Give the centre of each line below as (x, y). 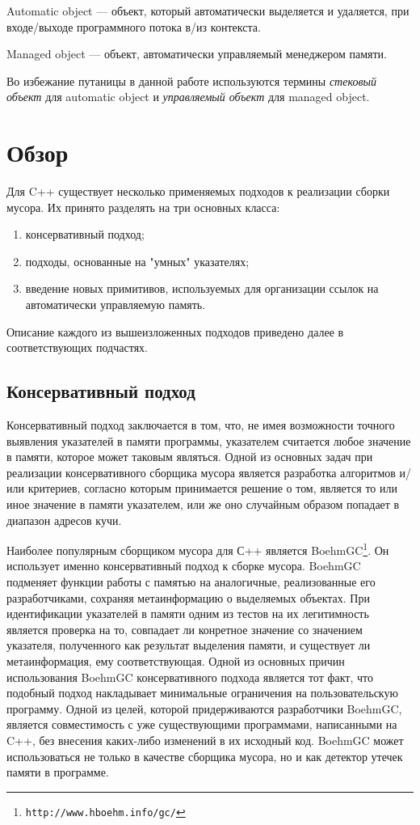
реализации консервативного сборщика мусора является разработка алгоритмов (201, 472)
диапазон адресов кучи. (64, 520)
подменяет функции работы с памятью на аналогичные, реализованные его (191, 582)
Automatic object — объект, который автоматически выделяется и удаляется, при (208, 11)
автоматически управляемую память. (115, 305)
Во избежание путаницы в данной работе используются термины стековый (192, 80)
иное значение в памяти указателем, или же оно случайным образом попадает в (203, 504)
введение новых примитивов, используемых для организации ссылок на (202, 288)
